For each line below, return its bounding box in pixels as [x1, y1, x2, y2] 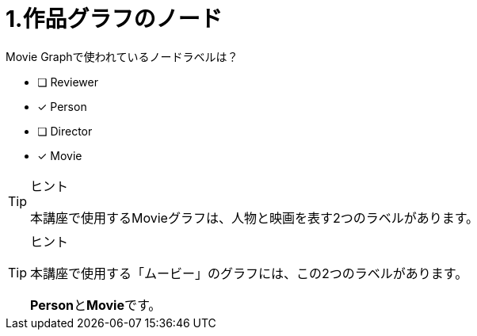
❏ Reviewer [37, 74, 98, 89]
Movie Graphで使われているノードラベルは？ [6, 49, 238, 63]
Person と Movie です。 [30, 296, 162, 313]
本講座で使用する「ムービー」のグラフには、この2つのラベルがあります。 [30, 265, 468, 281]
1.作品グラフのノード [6, 6, 223, 32]
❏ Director [37, 124, 93, 138]
